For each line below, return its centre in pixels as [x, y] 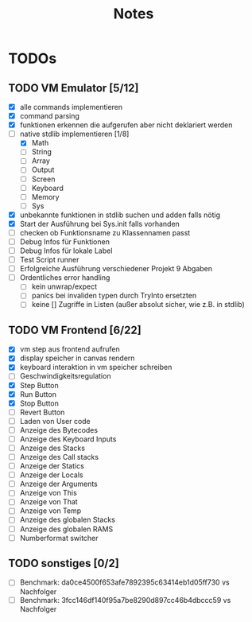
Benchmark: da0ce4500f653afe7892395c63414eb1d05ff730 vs [124, 582]
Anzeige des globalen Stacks [67, 520]
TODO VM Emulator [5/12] [74, 88]
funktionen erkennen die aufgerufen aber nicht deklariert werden [126, 125]
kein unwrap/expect [64, 286]
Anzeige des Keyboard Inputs [68, 439]
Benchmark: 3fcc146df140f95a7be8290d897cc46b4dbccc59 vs [125, 600]
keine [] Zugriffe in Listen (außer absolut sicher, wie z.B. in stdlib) [138, 305]
